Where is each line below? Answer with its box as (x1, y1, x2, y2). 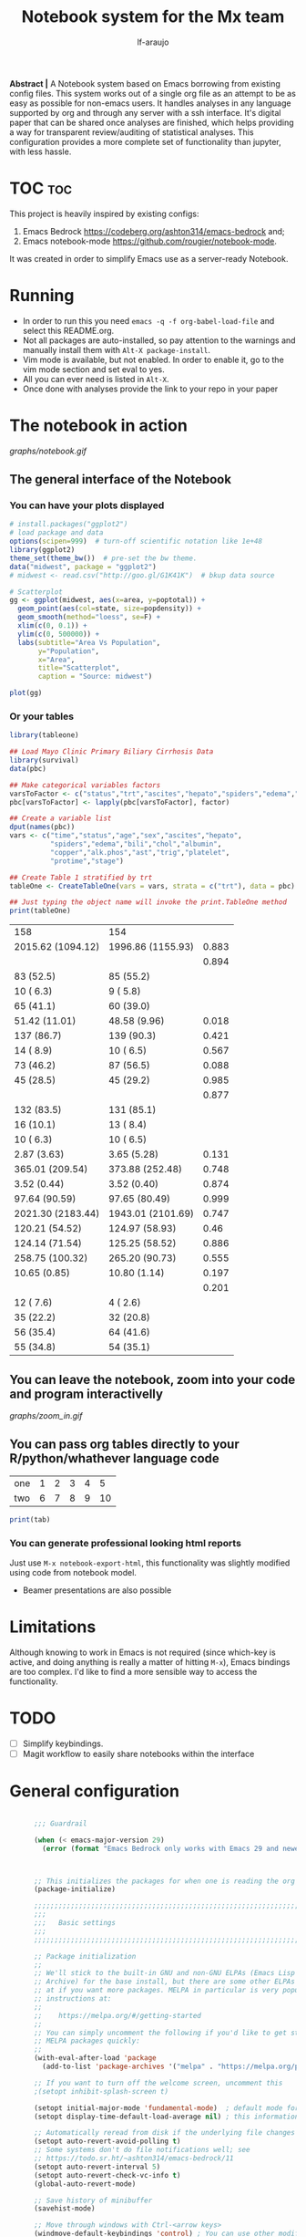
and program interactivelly (9, 1386, 164, 1401)
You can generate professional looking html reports (9, 1536, 241, 1549)
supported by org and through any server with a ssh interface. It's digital (9, 107, 281, 118)
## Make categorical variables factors (9, 780, 161, 790)
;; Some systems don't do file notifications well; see (33, 2146, 250, 2155)
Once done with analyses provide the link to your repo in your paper (22, 383, 279, 394)
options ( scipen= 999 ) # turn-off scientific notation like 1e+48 (9, 536, 262, 546)
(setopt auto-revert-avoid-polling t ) (33, 2137, 181, 2146)
